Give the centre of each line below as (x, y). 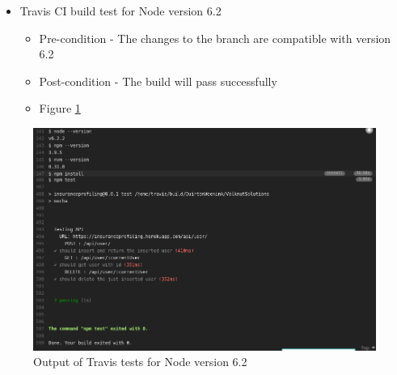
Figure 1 (60, 108)
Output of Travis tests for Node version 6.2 (140, 362)
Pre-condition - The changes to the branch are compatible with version (215, 38)
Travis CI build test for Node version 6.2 (120, 11)
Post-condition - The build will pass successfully (158, 81)
